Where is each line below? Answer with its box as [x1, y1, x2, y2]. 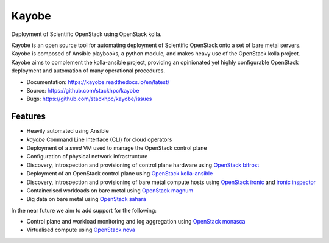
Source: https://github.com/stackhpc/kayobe [26, 86, 140, 94]
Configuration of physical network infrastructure [26, 153, 148, 160]
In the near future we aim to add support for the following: [11, 206, 157, 214]
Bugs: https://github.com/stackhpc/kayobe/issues [26, 95, 152, 103]
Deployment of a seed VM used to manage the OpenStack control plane [26, 144, 207, 152]
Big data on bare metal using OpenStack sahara [26, 195, 146, 203]
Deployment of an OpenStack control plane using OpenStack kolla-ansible [26, 170, 213, 177]
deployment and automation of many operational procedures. [11, 67, 166, 74]
